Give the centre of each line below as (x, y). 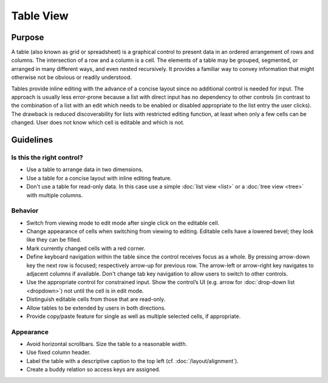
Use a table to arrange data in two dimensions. (85, 169)
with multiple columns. (55, 195)
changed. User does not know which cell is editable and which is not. (98, 123)
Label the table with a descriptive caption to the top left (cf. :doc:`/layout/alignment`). (133, 361)
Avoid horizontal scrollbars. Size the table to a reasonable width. (107, 344)
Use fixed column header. (59, 353)
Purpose (28, 37)
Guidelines (32, 140)
